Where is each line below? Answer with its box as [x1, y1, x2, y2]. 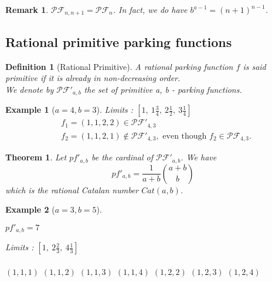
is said [243, 60, 266, 72]
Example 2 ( [5, 203, 55, 216]
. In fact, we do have [113, 4, 188, 15]
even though [162, 132, 207, 140]
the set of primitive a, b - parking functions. [84, 83, 242, 95]
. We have [181, 151, 217, 163]
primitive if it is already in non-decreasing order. [5, 72, 181, 84]
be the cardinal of [91, 151, 154, 163]
